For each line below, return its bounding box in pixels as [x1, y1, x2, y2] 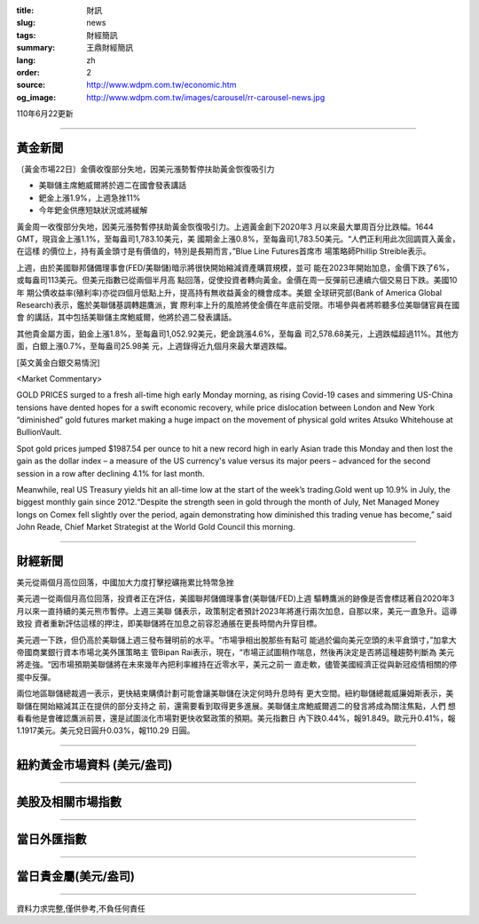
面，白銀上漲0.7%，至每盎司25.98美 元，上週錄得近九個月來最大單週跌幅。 [16, 341, 292, 351]
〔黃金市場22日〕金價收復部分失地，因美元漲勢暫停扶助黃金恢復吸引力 [16, 164, 275, 175]
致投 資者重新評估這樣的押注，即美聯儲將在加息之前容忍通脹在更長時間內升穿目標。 [16, 618, 322, 629]
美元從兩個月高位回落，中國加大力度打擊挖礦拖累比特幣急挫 [16, 577, 234, 588]
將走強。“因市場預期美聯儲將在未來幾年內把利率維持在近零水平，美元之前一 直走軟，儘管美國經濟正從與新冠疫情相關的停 [16, 659, 458, 670]
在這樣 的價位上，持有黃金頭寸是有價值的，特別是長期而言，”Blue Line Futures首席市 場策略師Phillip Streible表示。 [16, 246, 431, 257]
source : [16, 80, 46, 91]
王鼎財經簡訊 [86, 43, 133, 53]
